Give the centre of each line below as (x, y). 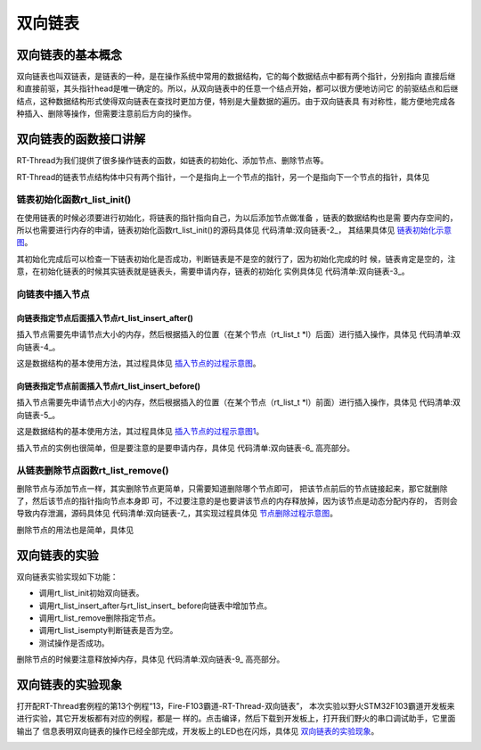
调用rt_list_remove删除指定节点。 (99, 618)
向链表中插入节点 (53, 294)
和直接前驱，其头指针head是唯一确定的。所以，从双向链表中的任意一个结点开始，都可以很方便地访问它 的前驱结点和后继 (237, 88)
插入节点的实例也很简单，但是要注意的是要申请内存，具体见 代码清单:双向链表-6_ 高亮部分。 (186, 448)
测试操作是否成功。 (74, 643)
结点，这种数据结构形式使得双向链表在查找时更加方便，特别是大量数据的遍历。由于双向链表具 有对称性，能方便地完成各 (236, 101)
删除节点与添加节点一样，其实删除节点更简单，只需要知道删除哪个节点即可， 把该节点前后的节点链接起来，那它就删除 (232, 488)
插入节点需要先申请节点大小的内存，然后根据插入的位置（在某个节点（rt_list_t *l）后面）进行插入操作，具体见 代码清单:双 (238, 334)
